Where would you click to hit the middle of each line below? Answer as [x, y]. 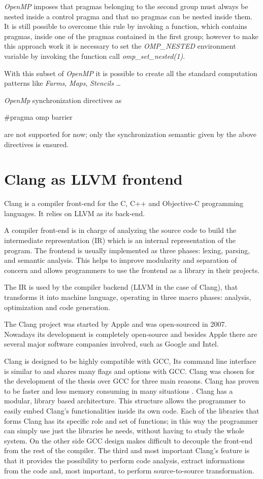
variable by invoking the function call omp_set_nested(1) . [95, 56]
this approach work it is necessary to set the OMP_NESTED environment [120, 46]
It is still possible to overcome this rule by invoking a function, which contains [126, 26]
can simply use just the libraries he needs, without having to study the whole [124, 431]
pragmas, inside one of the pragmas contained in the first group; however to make [131, 36]
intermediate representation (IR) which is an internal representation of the [120, 240]
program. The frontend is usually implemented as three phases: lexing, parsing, [127, 250]
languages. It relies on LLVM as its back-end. [75, 213]
